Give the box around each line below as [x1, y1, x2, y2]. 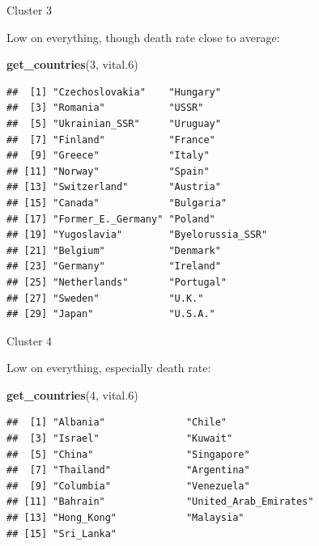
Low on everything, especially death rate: [6, 359, 211, 376]
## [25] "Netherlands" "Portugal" [6, 276, 228, 288]
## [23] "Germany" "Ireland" [6, 260, 221, 273]
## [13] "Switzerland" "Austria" [6, 181, 221, 193]
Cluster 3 [6, 2, 53, 18]
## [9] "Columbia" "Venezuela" [6, 480, 250, 492]
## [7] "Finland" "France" [6, 133, 215, 146]
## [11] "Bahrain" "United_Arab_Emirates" [6, 496, 314, 508]
